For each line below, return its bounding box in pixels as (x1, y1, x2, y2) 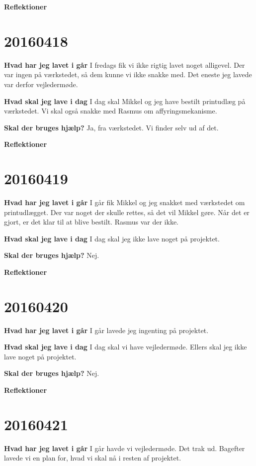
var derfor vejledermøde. (4, 79, 78, 89)
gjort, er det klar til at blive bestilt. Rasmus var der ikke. (4, 217, 179, 227)
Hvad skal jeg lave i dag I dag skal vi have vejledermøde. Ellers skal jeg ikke (4, 342, 247, 352)
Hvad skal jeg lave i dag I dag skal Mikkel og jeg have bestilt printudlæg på (4, 96, 246, 106)
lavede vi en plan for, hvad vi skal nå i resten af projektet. (4, 453, 181, 463)
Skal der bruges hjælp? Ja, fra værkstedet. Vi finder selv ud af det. (4, 122, 219, 132)
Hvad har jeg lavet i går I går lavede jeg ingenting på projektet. (4, 325, 209, 335)
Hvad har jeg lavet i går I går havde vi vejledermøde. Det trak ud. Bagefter (4, 443, 245, 453)
